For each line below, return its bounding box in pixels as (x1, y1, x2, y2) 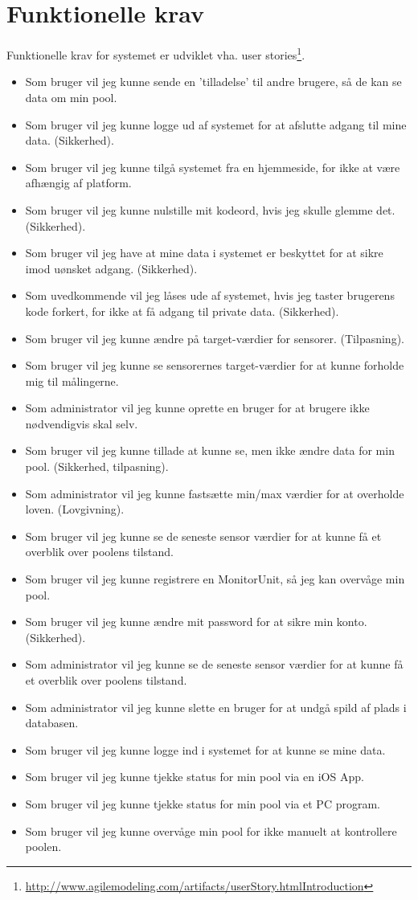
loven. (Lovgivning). (25, 501, 125, 517)
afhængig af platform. (25, 174, 132, 191)
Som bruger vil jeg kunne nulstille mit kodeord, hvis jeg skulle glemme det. (25, 201, 395, 218)
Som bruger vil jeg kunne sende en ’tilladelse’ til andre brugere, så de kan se (25, 73, 402, 90)
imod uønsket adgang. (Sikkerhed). (25, 260, 198, 276)
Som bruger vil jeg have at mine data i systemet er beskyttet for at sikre (25, 244, 383, 261)
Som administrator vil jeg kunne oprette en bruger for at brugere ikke (25, 399, 370, 416)
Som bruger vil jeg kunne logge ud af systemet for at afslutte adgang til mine (25, 116, 407, 133)
